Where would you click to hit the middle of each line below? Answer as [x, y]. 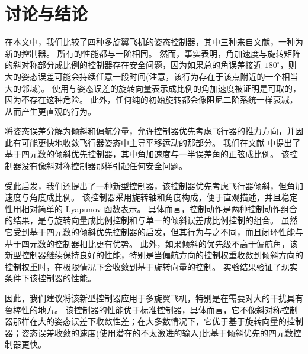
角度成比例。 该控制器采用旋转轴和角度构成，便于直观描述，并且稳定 [163, 197]
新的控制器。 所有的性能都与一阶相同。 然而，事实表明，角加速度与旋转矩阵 [153, 53]
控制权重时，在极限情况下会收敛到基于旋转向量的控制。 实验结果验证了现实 [151, 266]
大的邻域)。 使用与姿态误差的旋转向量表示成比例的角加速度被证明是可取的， [153, 88]
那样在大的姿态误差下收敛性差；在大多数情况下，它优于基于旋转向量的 [150, 321]
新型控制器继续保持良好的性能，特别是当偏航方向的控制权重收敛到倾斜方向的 [154, 255]
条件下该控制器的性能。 [50, 278]
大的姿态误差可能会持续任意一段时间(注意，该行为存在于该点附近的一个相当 [152, 76]
